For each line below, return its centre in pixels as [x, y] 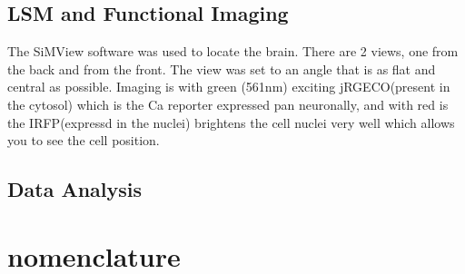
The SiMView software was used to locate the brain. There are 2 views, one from [233, 51]
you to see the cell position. [84, 140]
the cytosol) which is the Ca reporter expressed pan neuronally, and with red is [228, 104]
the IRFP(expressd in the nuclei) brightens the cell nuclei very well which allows [231, 122]
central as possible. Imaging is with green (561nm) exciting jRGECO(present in [229, 87]
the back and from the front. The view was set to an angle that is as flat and [222, 68]
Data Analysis [75, 189]
